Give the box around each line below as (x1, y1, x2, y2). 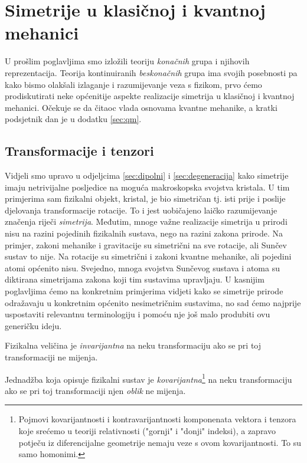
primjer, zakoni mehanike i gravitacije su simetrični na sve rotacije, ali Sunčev (5, 238, 287, 251)
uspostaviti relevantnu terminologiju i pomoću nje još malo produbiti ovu (5, 308, 270, 320)
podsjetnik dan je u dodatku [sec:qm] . (5, 113, 142, 125)
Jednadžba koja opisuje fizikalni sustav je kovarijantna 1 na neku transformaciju (5, 371, 292, 385)
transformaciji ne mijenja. (5, 350, 98, 363)
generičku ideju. (5, 319, 62, 331)
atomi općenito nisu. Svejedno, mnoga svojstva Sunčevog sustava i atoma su (5, 261, 280, 274)
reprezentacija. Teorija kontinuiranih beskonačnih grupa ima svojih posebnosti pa (5, 66, 298, 78)
